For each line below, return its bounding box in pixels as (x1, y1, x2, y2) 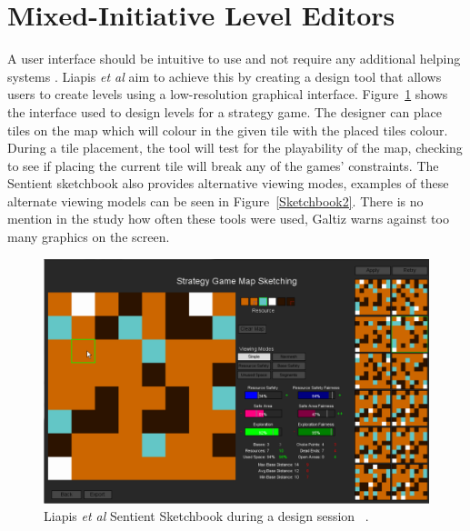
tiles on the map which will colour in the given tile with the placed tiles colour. (7, 120, 448, 139)
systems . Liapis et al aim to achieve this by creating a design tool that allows (7, 66, 442, 85)
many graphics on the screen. (7, 227, 170, 246)
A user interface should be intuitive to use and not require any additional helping (7, 49, 461, 68)
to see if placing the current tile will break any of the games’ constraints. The (7, 155, 439, 175)
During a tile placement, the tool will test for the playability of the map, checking (7, 138, 463, 157)
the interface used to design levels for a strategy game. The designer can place (7, 102, 443, 121)
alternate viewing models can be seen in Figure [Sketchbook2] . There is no (7, 191, 424, 210)
